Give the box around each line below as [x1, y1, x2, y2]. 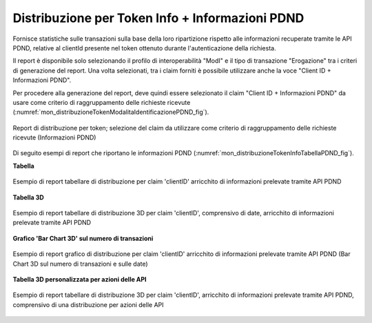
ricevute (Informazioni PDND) [12, 133, 96, 141]
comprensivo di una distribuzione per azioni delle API [12, 300, 165, 309]
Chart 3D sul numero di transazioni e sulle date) [12, 260, 148, 268]
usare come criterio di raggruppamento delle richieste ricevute [12, 98, 191, 106]
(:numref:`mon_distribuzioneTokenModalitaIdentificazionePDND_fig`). [12, 108, 209, 117]
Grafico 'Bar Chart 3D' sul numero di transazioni [12, 234, 154, 242]
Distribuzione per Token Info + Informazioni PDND [12, 10, 304, 26]
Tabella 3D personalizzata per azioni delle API [12, 275, 147, 283]
